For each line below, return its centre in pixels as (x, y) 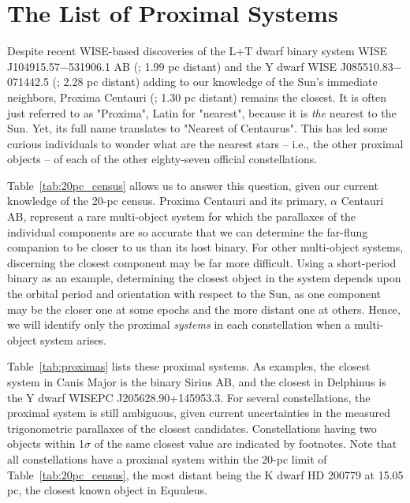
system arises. (73, 339)
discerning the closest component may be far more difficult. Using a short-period (202, 262)
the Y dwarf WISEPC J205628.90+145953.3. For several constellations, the (189, 397)
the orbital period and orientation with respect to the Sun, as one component (194, 294)
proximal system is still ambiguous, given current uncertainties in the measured (199, 413)
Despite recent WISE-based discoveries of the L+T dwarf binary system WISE (198, 51)
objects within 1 (46, 443)
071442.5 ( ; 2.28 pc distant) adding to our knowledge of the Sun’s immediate (192, 82)
